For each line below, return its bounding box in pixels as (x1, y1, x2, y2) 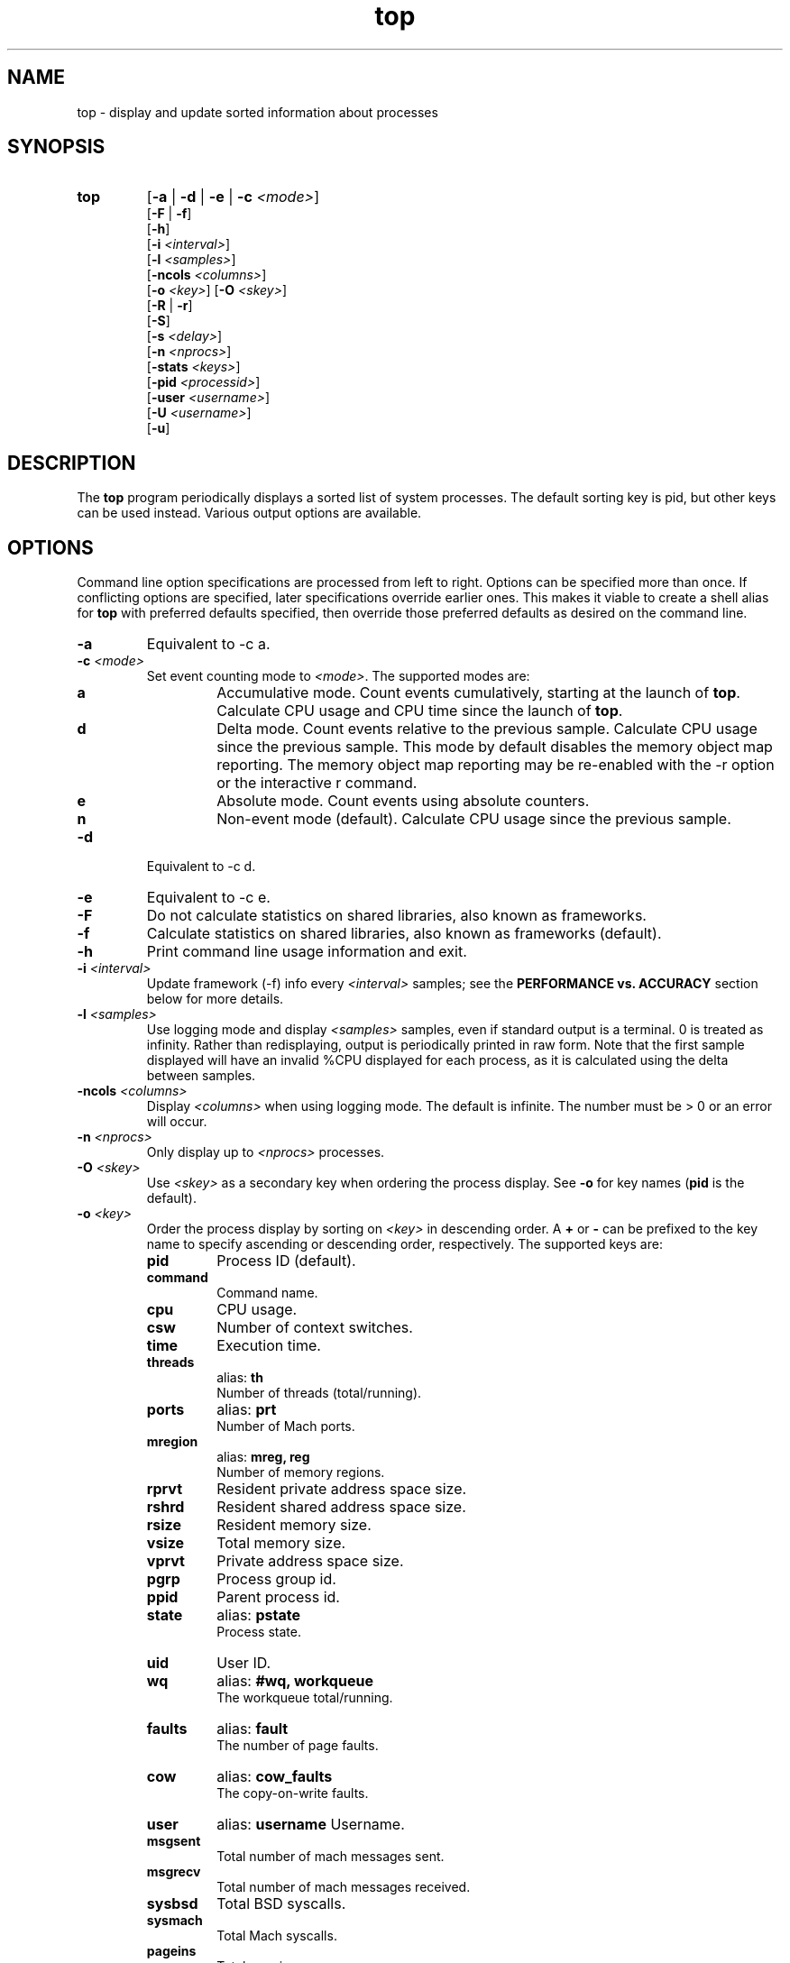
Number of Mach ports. (216, 1418, 355, 1435)
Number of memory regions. (216, 1464, 385, 1481)
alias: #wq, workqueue (216, 1672, 373, 1691)
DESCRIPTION (7, 451, 136, 474)
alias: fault (216, 1720, 289, 1738)
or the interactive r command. (216, 774, 418, 793)
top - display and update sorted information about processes (77, 104, 438, 120)
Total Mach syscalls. (216, 1928, 337, 1944)
